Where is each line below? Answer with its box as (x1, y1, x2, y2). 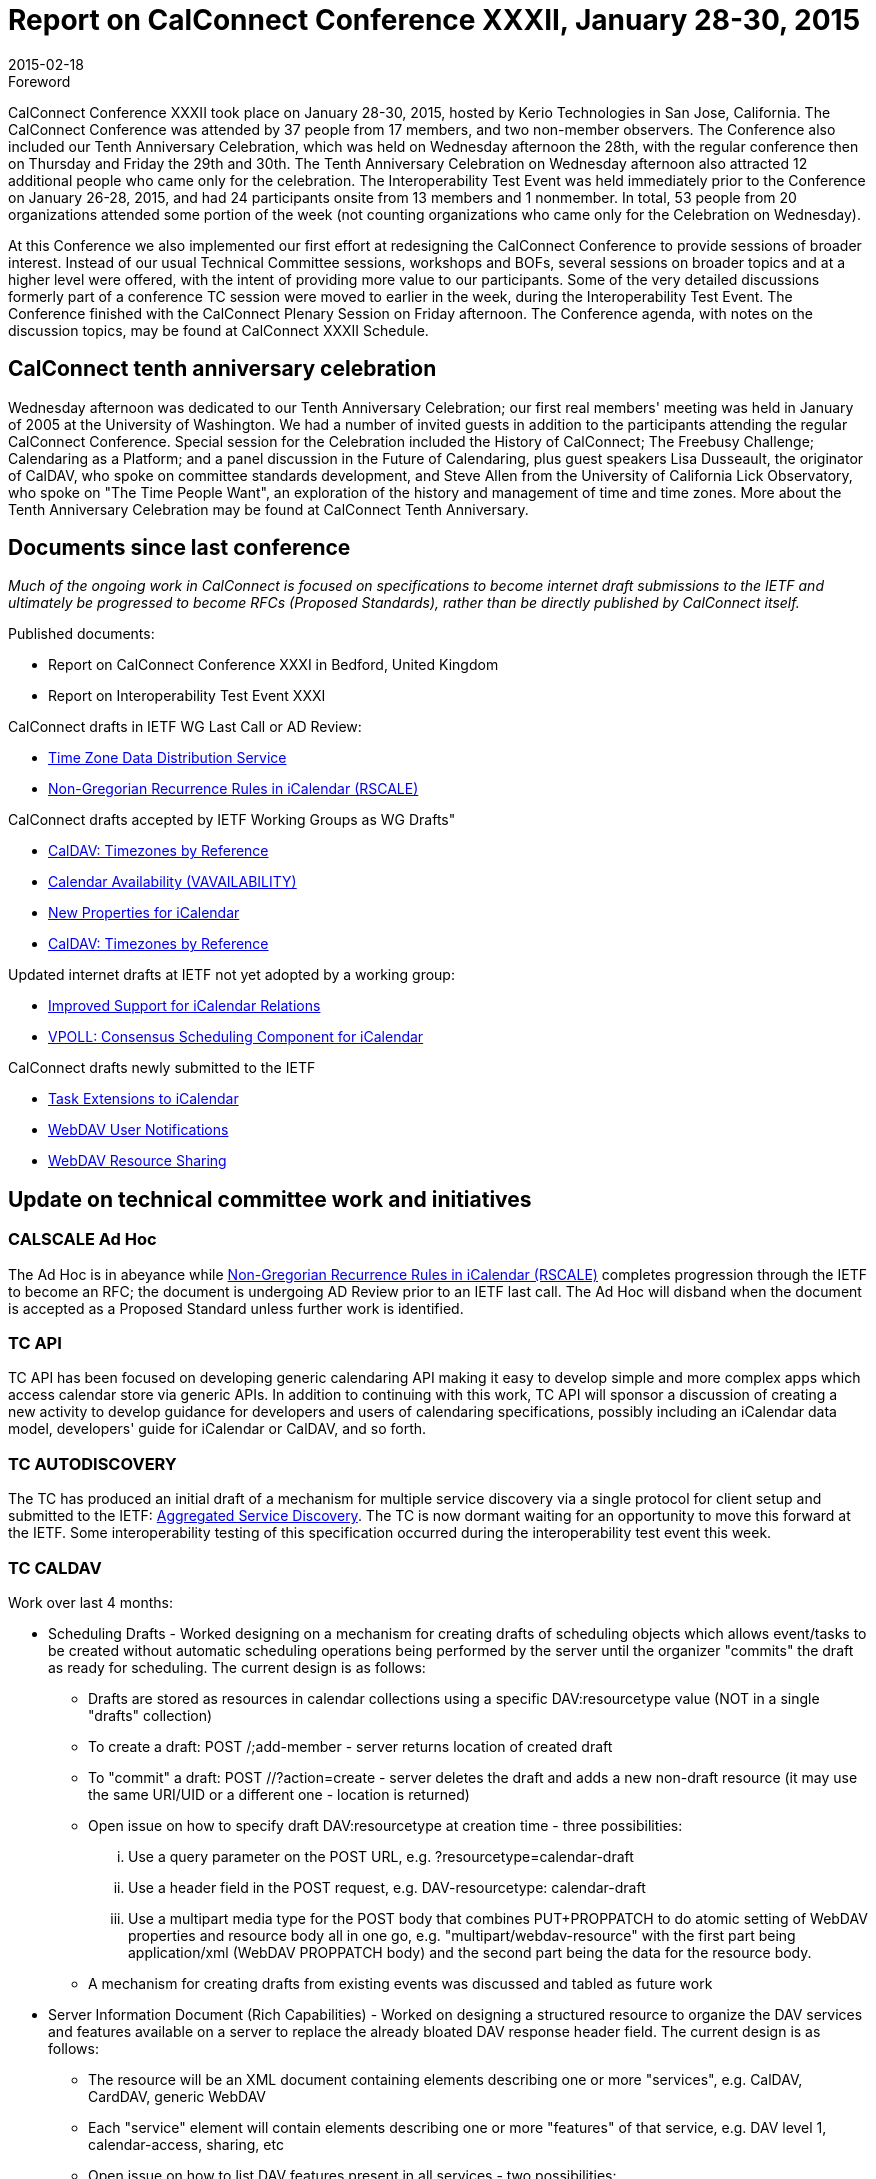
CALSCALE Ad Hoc (8, 1229, 157, 1250)
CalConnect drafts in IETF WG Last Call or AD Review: (8, 718, 362, 736)
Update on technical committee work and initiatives (8, 1186, 532, 1212)
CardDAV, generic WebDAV (88, 2087, 267, 2105)
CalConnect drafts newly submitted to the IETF (8, 1059, 316, 1077)
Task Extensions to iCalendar (48, 1090, 239, 1108)
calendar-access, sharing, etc (88, 2135, 284, 2153)
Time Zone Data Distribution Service (48, 749, 287, 767)
